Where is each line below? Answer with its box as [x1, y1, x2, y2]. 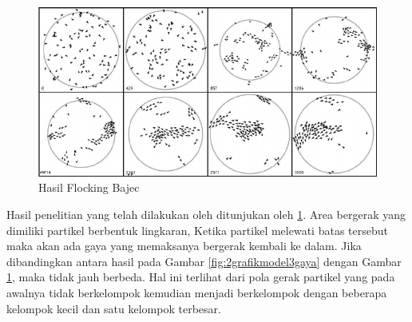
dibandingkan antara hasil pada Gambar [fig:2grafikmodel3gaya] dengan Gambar [6, 252, 402, 269]
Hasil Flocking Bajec [38, 179, 140, 196]
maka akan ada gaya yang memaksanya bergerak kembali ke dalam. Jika [6, 237, 362, 254]
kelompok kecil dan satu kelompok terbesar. [6, 300, 221, 316]
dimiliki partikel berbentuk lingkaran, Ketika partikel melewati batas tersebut [6, 221, 388, 238]
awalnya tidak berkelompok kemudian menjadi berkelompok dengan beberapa [6, 284, 387, 301]
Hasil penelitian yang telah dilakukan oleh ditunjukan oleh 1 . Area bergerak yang [6, 206, 406, 223]
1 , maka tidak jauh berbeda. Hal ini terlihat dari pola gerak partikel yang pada [6, 268, 395, 285]
